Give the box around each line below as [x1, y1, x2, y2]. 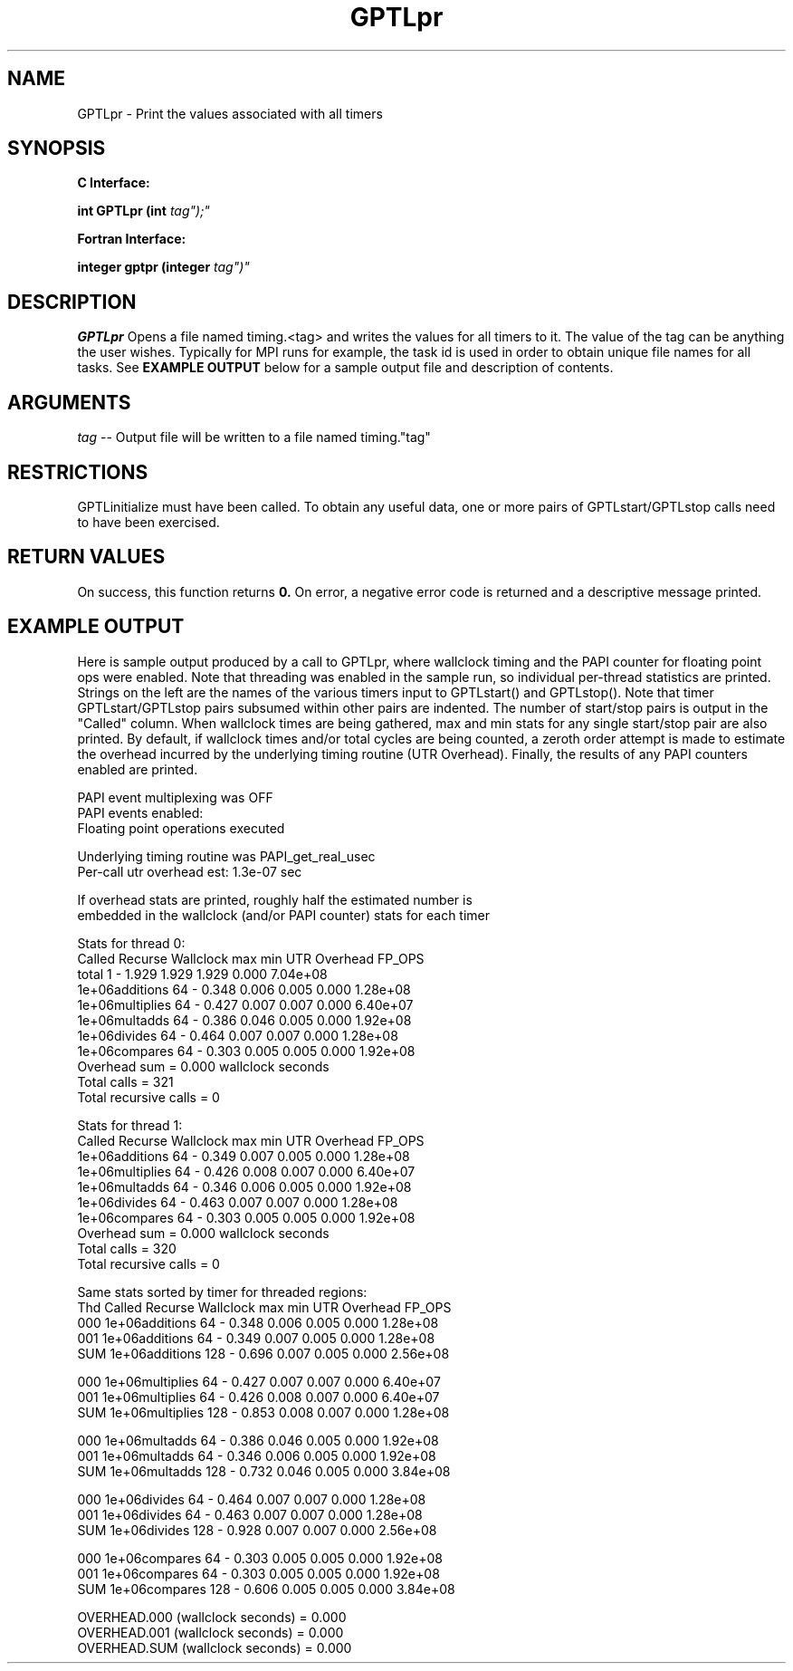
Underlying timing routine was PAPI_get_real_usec [77, 848, 376, 864]
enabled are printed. [77, 761, 198, 777]
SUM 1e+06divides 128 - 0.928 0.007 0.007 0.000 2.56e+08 [77, 1522, 437, 1538]
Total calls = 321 [77, 1073, 174, 1090]
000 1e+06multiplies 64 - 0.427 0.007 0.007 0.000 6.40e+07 [77, 1373, 441, 1389]
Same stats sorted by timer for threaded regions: [77, 1283, 368, 1300]
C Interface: [77, 175, 150, 191]
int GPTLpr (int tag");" [77, 203, 210, 219]
